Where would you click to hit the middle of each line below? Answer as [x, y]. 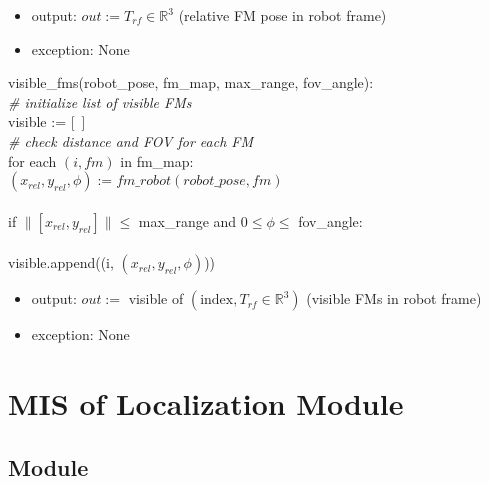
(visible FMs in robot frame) [394, 298]
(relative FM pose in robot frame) [282, 15]
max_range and [187, 220]
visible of [156, 298]
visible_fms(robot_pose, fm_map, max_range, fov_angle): [191, 82]
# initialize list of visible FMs [100, 101]
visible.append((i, [61, 262]
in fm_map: [157, 160]
